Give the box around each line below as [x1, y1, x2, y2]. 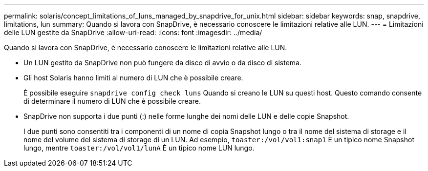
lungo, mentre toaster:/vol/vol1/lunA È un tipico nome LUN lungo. [23, 144, 255, 152]
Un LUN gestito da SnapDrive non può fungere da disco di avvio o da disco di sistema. [23, 58, 301, 67]
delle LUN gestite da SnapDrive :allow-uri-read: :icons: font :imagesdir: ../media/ [4, 28, 262, 37]
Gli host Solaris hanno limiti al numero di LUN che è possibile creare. [23, 74, 243, 82]
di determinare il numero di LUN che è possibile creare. [23, 97, 201, 105]
